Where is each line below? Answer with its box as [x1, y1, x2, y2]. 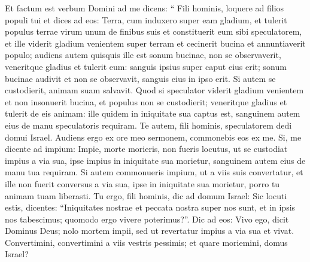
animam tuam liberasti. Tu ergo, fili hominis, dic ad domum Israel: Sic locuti [5, 189, 287, 202]
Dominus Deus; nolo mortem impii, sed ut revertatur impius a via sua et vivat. [5, 224, 294, 237]
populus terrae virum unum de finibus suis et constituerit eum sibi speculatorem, [5, 25, 302, 38]
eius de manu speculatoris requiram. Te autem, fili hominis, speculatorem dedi [5, 118, 292, 131]
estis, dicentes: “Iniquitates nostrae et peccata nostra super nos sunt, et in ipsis [5, 201, 296, 214]
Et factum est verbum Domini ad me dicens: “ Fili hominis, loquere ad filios [5, 2, 284, 14]
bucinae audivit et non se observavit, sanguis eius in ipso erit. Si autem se [5, 72, 276, 84]
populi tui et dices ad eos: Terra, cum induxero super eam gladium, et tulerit [5, 13, 287, 26]
